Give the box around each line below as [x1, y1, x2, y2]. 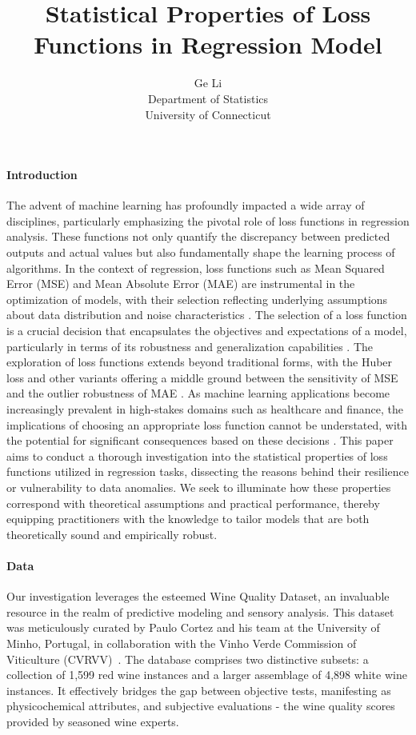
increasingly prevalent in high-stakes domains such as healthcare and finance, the [6, 401, 404, 417]
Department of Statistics [147, 90, 269, 106]
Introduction [6, 166, 78, 183]
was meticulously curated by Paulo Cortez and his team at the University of [6, 619, 380, 636]
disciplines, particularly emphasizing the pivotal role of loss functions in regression [6, 212, 410, 229]
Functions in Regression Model [34, 28, 382, 61]
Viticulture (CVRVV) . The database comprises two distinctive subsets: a [6, 650, 369, 667]
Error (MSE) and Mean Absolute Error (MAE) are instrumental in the [6, 275, 355, 292]
